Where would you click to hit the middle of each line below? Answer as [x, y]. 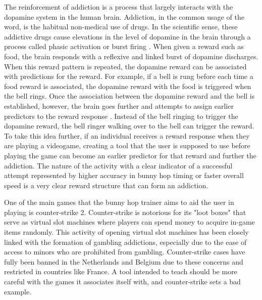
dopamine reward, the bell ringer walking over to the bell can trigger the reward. [129, 126]
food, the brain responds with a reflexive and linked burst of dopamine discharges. [131, 56]
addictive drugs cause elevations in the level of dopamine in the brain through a [127, 36]
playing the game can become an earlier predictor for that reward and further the [130, 155]
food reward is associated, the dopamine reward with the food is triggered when [128, 86]
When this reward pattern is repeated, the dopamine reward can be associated [125, 66]
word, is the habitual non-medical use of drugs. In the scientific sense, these [121, 27]
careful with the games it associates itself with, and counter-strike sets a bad [122, 282]
